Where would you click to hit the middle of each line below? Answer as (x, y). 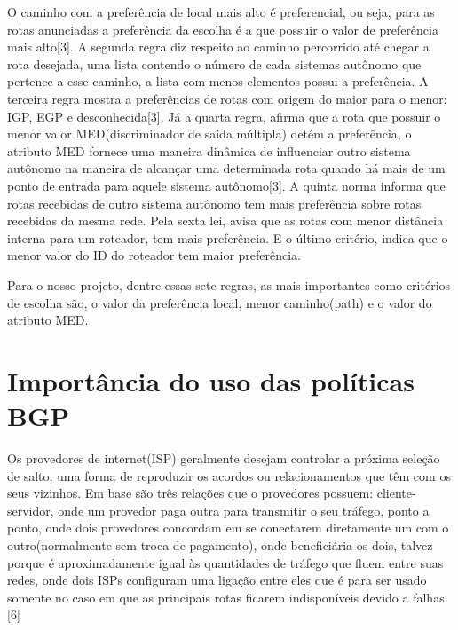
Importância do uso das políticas (211, 380)
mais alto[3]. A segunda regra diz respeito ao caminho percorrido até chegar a (218, 47)
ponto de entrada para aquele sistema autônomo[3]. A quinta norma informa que (226, 185)
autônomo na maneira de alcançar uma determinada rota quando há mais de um (226, 168)
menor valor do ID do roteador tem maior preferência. (154, 255)
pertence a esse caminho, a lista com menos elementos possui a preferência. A (218, 81)
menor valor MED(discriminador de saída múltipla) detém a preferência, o (209, 134)
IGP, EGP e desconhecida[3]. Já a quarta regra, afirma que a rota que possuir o (224, 116)
